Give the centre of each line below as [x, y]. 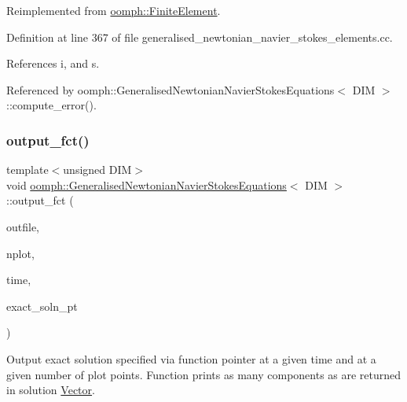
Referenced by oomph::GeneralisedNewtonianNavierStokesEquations [170, 89]
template [27, 170]
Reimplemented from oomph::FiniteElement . [114, 10]
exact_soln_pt [42, 306]
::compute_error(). [51, 105]
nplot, [20, 253]
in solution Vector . [51, 390]
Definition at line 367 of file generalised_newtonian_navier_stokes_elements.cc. [200, 37]
